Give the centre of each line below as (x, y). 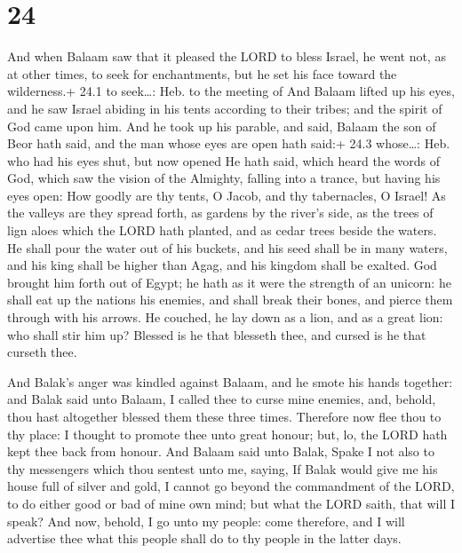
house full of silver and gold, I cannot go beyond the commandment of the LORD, (231, 486)
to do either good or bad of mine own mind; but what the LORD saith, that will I (231, 503)
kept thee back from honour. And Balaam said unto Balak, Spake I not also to (221, 451)
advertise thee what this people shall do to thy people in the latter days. (204, 538)
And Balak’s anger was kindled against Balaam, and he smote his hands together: (230, 381)
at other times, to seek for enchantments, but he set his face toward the (202, 73)
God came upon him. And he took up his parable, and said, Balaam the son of (222, 126)
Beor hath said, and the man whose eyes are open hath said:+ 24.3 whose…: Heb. (229, 143)
